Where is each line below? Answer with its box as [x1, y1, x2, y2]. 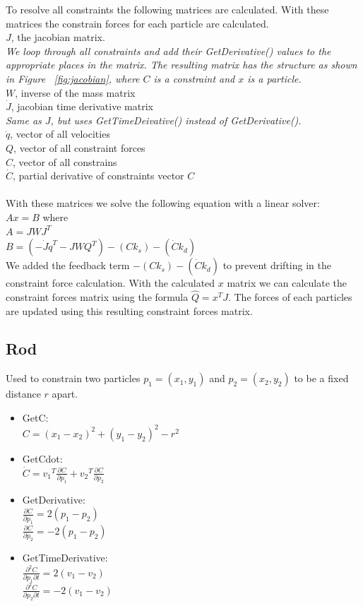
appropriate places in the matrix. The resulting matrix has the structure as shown [6, 57, 357, 72]
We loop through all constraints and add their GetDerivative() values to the [6, 43, 331, 58]
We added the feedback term [6, 258, 130, 273]
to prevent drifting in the [222, 258, 331, 273]
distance [6, 386, 41, 401]
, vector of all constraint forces [13, 140, 145, 155]
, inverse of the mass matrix [15, 85, 136, 100]
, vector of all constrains [13, 154, 117, 169]
